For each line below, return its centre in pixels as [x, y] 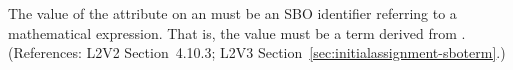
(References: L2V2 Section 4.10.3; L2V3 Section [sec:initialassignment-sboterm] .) [257, 52]
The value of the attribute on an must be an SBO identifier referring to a [232, 13]
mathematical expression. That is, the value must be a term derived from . [237, 32]
